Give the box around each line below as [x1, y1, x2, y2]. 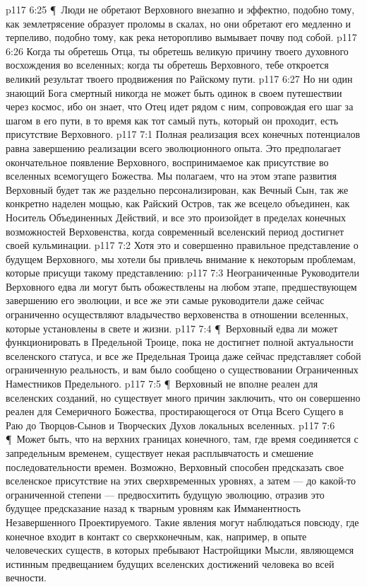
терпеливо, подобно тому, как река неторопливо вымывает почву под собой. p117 [6, 30, 357, 45]
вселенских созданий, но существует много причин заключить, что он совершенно [6, 390, 361, 405]
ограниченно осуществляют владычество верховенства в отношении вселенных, [6, 307, 349, 322]
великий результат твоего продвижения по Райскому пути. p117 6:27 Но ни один [6, 71, 353, 86]
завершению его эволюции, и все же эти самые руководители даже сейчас [6, 293, 325, 308]
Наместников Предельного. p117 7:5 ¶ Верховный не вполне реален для [6, 376, 318, 391]
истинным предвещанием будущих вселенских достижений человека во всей [6, 556, 335, 571]
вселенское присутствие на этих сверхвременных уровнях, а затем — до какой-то [6, 473, 356, 488]
